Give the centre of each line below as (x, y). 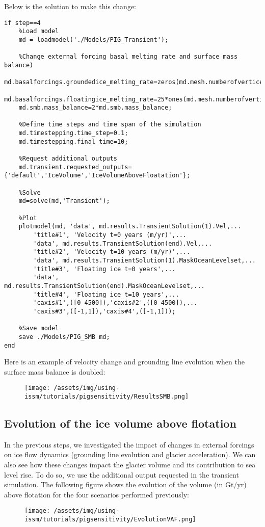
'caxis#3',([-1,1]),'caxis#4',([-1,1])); (104, 311)
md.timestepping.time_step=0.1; (73, 133)
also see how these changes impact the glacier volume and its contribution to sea (130, 465)
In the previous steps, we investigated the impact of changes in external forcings (129, 444)
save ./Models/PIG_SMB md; (64, 337)
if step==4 (22, 23)
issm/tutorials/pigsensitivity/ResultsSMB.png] (107, 397)
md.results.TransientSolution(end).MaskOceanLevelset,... (104, 286)
